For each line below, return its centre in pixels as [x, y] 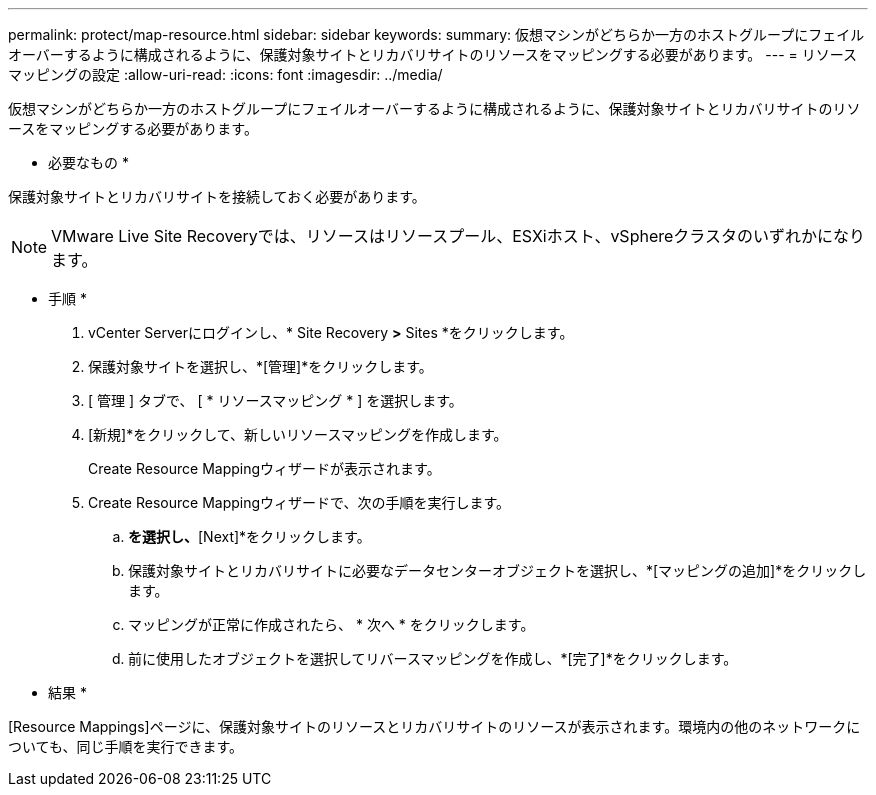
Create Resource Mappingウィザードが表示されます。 [264, 468]
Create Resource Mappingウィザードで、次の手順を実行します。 [299, 502]
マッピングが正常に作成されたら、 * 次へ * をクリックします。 [331, 624]
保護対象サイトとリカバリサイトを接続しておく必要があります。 [217, 196]
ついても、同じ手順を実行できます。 [126, 746]
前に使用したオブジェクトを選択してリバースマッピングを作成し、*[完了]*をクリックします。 [433, 658]
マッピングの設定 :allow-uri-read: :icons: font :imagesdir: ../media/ [225, 74]
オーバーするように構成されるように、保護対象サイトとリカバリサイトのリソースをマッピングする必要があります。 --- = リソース [433, 54]
